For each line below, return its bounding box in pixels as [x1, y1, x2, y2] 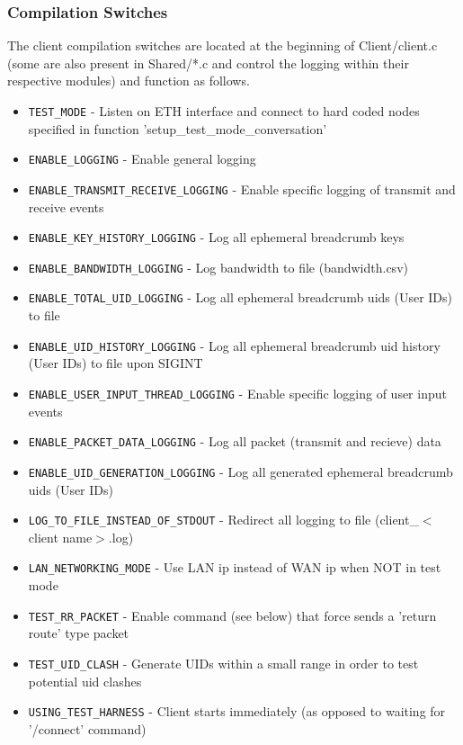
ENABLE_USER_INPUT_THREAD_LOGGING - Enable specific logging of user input [28, 383, 447, 402]
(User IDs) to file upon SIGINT [28, 354, 203, 372]
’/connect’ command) [28, 719, 147, 738]
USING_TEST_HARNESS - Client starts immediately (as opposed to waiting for [28, 702, 446, 721]
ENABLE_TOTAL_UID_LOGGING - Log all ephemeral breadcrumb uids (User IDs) [28, 288, 453, 307]
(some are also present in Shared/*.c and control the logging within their [7, 53, 409, 72]
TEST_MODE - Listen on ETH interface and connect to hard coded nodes [28, 102, 420, 120]
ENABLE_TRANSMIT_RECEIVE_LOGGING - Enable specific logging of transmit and [28, 179, 456, 198]
